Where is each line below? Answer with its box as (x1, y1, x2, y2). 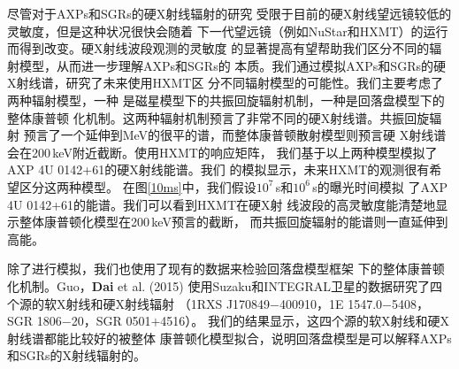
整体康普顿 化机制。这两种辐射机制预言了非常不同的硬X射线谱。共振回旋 (7, 108, 430, 127)
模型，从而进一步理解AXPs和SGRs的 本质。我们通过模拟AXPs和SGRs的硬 (19, 56, 446, 74)
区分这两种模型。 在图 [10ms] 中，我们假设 (19, 177, 256, 196)
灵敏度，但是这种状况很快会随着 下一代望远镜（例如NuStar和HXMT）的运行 (7, 21, 448, 40)
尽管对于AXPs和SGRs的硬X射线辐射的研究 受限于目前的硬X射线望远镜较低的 (7, 4, 452, 22)
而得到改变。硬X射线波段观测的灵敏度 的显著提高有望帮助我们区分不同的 (7, 39, 430, 58)
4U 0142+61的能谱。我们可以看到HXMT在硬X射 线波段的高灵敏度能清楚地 (7, 195, 436, 213)
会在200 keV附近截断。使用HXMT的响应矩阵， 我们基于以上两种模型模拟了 (7, 142, 438, 161)
